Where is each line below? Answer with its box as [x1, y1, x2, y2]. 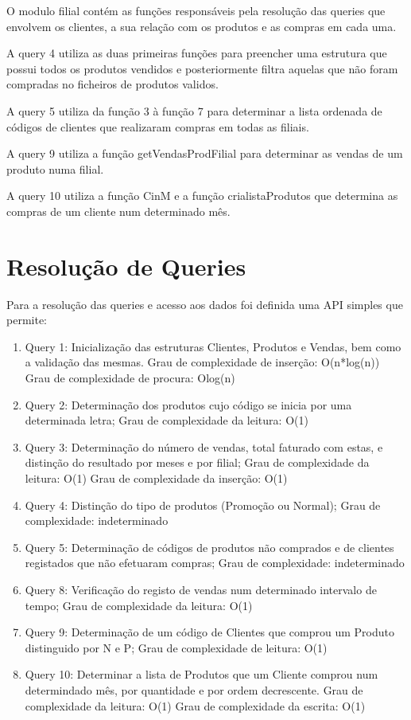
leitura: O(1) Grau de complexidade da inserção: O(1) [25, 470, 288, 486]
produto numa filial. [6, 160, 104, 177]
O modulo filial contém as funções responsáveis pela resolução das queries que [6, 2, 386, 18]
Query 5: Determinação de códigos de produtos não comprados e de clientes [25, 538, 394, 555]
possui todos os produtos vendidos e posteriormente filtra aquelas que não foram [6, 60, 398, 76]
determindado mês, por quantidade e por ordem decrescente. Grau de [25, 681, 363, 698]
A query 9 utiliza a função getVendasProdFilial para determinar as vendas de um [6, 145, 403, 162]
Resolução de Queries [6, 249, 246, 282]
